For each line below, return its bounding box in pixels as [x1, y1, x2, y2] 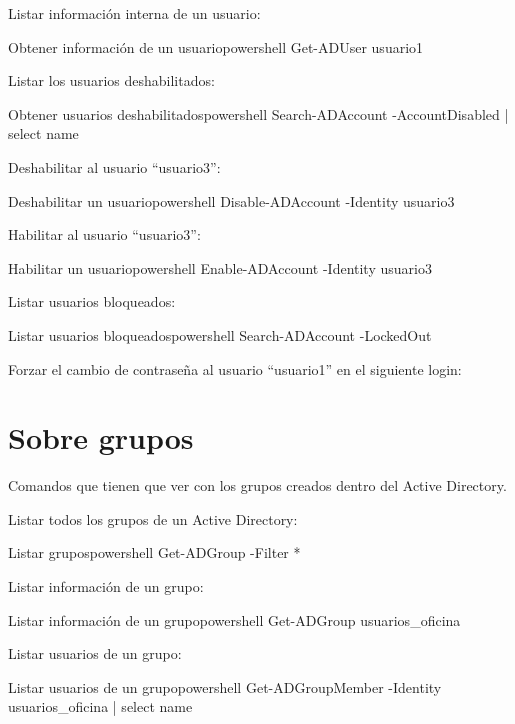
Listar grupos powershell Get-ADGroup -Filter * [8, 542, 301, 563]
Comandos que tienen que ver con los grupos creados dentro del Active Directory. [8, 475, 507, 496]
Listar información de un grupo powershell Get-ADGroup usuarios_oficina [8, 609, 461, 630]
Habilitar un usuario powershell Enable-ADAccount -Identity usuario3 [8, 257, 432, 278]
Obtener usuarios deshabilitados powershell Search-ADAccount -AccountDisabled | [8, 103, 509, 124]
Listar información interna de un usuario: [8, 3, 261, 23]
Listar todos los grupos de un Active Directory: [8, 508, 298, 529]
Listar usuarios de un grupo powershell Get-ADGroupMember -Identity [8, 676, 442, 697]
